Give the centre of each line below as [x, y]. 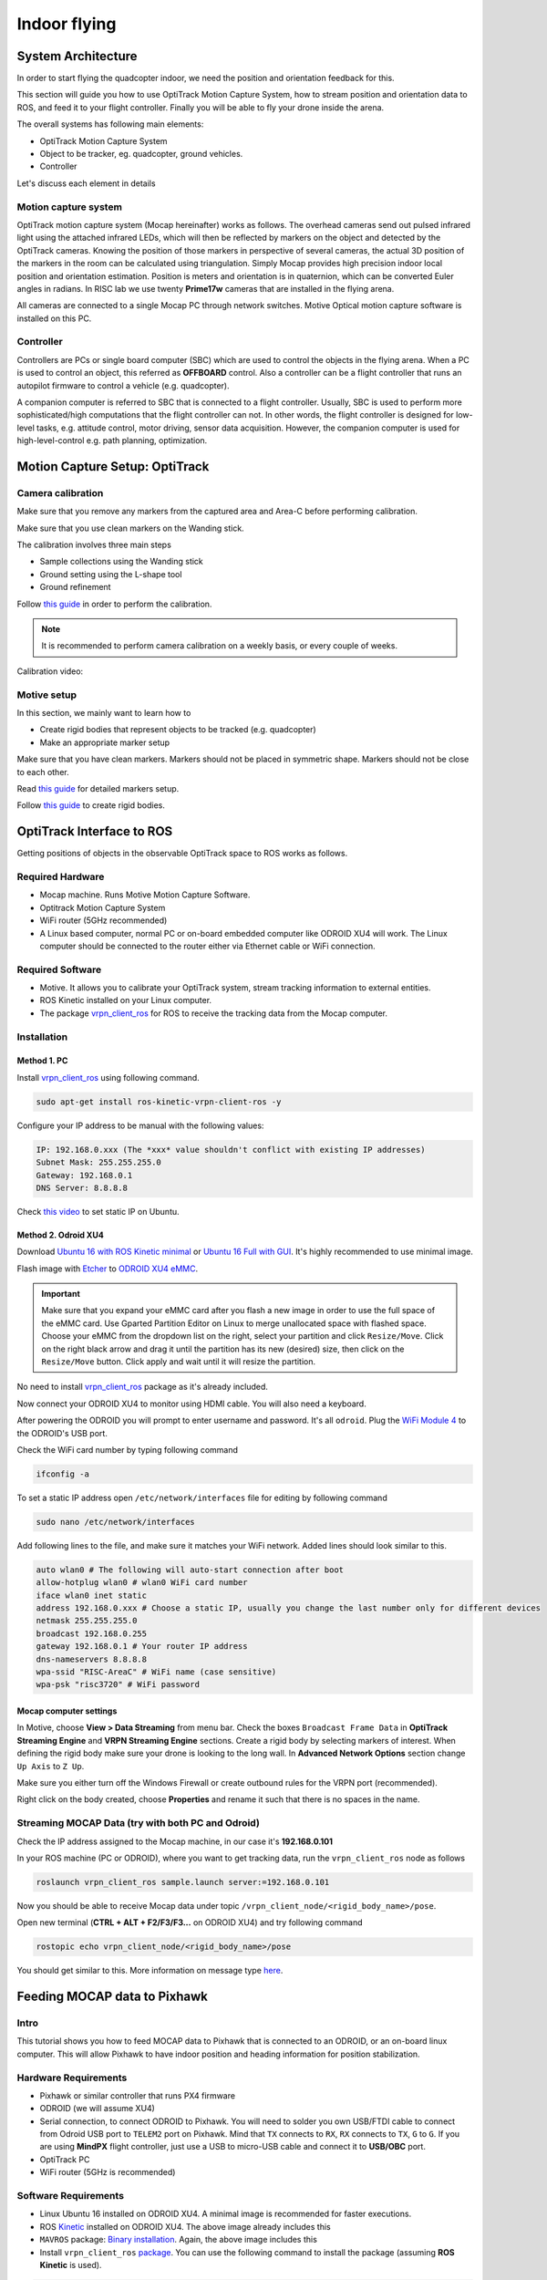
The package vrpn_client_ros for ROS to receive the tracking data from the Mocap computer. [213, 1013]
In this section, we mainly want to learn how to [104, 712]
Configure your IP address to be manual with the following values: [140, 1125]
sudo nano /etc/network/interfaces [115, 1522]
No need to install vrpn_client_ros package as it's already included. [143, 1387]
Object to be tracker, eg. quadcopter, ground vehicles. [141, 154]
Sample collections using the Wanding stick [122, 562]
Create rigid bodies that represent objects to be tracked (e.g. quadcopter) [178, 730]
